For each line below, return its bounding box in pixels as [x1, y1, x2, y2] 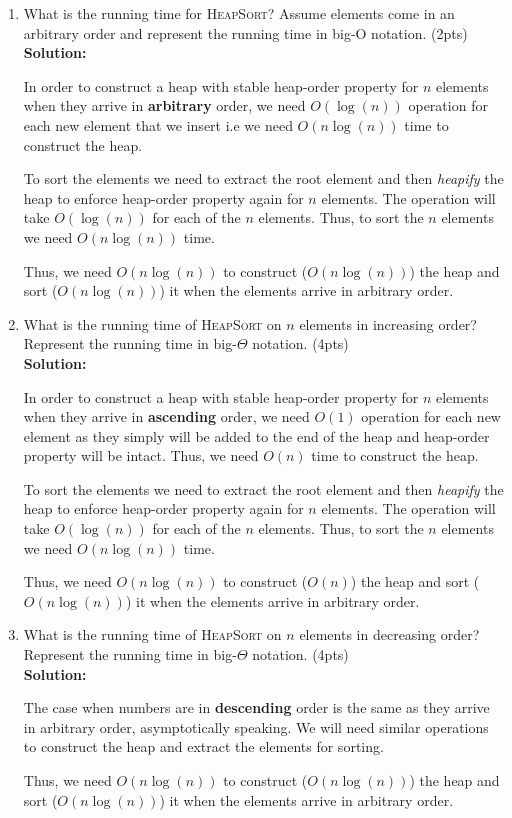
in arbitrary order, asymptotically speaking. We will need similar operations [23, 716, 489, 737]
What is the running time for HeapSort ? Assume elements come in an [23, 3, 455, 23]
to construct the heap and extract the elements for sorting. [23, 736, 384, 757]
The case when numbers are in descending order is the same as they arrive [23, 697, 490, 718]
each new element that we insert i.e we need [23, 114, 293, 135]
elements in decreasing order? [299, 624, 480, 645]
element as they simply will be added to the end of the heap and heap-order [23, 425, 490, 446]
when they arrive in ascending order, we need [23, 406, 310, 427]
